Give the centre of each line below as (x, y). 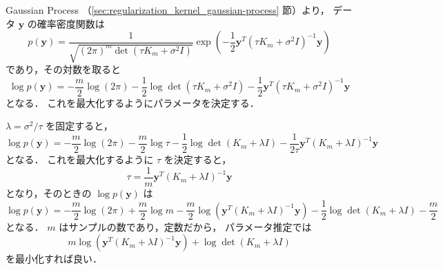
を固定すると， (79, 126)
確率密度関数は (71, 23)
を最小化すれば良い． (54, 259)
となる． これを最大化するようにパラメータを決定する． (132, 102)
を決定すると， (198, 159)
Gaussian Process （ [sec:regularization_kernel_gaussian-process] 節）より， (168, 10)
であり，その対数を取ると (63, 69)
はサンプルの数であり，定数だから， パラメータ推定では (185, 226)
